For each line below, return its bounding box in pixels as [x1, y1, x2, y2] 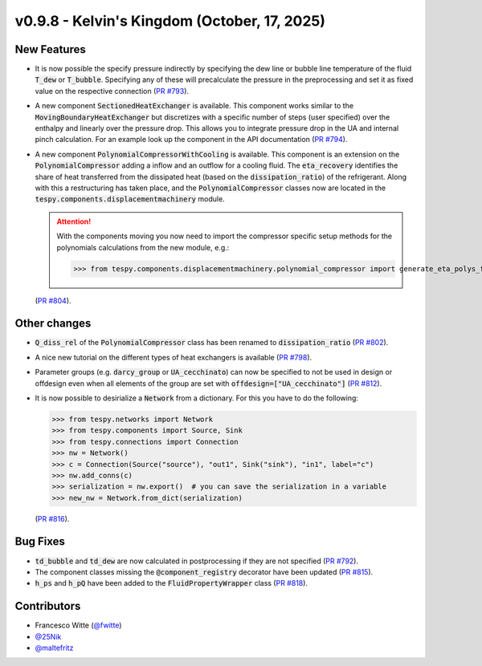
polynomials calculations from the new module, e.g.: [56, 242, 230, 252]
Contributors [14, 599, 81, 613]
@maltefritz [35, 643, 74, 653]
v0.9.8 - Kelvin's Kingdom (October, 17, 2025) [14, 12, 325, 30]
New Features [14, 43, 86, 56]
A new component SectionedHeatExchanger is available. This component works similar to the [35, 101, 353, 111]
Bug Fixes [14, 534, 66, 549]
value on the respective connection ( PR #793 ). [35, 86, 189, 95]
